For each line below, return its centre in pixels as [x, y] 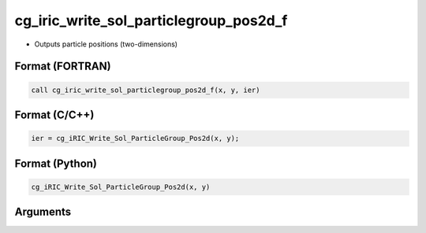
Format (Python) [56, 163]
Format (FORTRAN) [63, 67]
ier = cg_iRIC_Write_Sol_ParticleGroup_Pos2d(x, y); [135, 139]
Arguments [43, 212]
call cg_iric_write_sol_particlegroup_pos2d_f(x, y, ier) [146, 90]
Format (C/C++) [54, 115]
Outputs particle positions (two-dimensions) [106, 44]
